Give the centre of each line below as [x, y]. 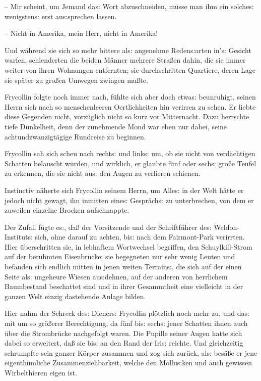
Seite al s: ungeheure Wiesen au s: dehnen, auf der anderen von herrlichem [116, 276]
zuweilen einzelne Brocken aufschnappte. [67, 210]
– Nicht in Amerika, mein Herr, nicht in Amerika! [81, 33]
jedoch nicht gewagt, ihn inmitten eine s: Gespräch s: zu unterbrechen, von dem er [129, 200]
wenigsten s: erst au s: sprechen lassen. [61, 16]
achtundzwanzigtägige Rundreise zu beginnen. [75, 136]
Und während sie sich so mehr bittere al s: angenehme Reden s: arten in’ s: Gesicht [128, 50]
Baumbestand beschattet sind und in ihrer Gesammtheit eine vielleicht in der [124, 286]
